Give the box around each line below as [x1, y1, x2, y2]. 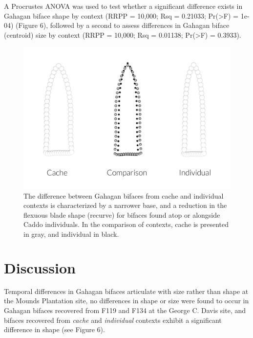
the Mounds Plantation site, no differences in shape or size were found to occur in [4, 295, 249, 306]
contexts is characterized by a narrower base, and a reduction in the [23, 200, 227, 210]
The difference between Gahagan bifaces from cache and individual [23, 190, 224, 201]
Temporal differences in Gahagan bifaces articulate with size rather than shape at [4, 286, 249, 296]
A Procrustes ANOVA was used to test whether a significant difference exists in [4, 1, 243, 11]
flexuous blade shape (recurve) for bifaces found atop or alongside [23, 209, 220, 220]
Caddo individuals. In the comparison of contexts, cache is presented [23, 219, 229, 229]
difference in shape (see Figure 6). [4, 324, 105, 335]
